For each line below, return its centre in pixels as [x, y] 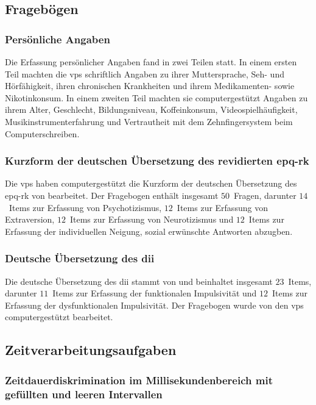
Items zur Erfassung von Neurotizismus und [152, 219]
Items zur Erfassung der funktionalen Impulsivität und [155, 293]
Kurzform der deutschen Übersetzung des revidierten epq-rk [157, 161]
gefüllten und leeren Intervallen [84, 394]
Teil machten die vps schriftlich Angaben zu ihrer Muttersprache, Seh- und [145, 73]
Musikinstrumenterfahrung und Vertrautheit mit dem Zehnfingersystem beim [149, 121]
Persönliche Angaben [58, 39]
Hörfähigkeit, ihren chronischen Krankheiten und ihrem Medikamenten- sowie [150, 86]
